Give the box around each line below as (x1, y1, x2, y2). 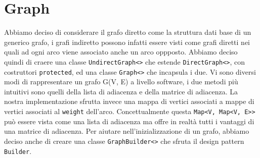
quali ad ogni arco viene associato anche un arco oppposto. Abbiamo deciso (4, 46, 238, 57)
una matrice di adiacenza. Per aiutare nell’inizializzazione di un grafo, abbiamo (4, 126, 249, 136)
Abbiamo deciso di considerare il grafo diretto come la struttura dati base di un (4, 27, 251, 37)
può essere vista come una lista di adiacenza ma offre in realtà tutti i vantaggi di (4, 116, 254, 126)
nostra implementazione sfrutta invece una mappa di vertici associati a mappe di (4, 96, 254, 107)
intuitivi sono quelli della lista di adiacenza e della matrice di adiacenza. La (4, 86, 238, 96)
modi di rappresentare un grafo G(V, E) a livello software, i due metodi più (4, 76, 238, 87)
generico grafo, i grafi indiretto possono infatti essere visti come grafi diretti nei (4, 36, 250, 47)
